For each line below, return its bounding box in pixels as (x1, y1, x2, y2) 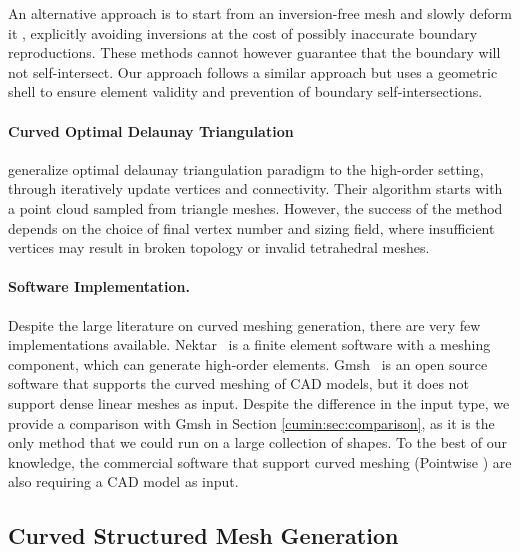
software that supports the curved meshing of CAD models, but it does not (8, 373, 469, 394)
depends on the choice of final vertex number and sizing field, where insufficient (8, 217, 495, 238)
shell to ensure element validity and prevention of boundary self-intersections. (8, 81, 483, 102)
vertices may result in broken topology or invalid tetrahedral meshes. (8, 237, 430, 258)
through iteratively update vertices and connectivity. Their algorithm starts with (8, 178, 503, 199)
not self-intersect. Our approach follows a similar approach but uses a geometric (8, 61, 498, 82)
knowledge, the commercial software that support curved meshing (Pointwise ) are (8, 451, 512, 472)
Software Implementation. (8, 276, 190, 297)
